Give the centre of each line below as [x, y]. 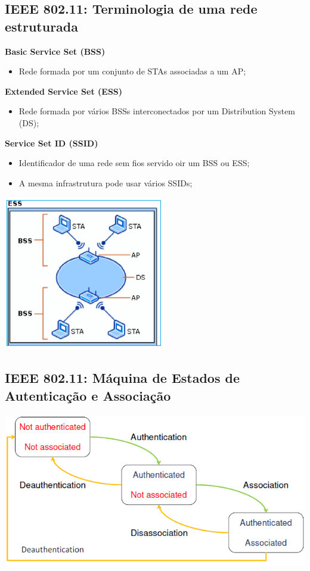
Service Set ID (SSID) [52, 143]
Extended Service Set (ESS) [64, 91]
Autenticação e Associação [88, 395]
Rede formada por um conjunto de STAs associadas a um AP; [132, 71]
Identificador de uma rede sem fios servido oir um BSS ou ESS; [134, 163]
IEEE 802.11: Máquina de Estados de [123, 378]
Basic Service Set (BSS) [55, 51]
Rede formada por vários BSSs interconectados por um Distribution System [157, 111]
